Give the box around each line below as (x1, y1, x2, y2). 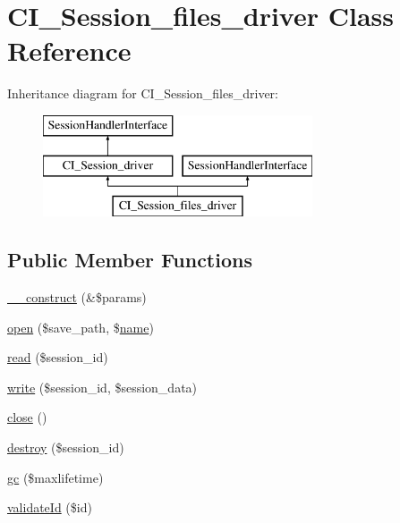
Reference (7, 32, 132, 69)
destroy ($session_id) (7, 438, 124, 457)
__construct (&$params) (7, 288, 147, 307)
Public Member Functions (7, 246, 252, 274)
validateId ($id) (7, 498, 92, 517)
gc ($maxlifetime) (7, 468, 104, 486)
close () (7, 408, 47, 426)
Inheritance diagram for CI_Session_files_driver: (7, 84, 279, 103)
